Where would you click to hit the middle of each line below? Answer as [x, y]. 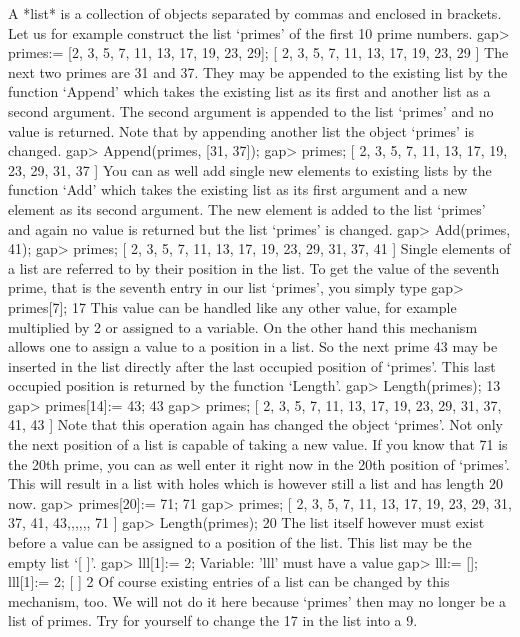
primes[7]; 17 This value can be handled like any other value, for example [232, 306]
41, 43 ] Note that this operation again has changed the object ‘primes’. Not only [255, 424]
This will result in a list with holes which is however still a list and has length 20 [255, 483]
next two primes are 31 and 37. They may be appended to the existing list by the [258, 71]
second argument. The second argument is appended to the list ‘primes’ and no [251, 110]
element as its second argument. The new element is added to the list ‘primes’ [247, 208]
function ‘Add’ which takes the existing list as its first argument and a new [238, 189]
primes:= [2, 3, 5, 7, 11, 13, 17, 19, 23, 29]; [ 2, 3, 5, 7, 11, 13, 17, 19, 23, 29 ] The [258, 52]
